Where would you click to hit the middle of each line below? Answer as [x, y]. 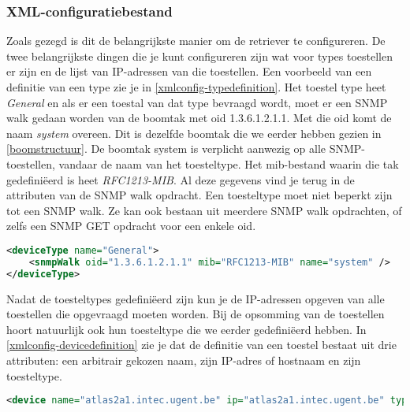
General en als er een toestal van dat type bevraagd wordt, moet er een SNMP [197, 102]
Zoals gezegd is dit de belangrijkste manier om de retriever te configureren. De [196, 41]
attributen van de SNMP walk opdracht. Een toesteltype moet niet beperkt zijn [199, 195]
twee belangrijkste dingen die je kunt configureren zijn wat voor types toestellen [199, 56]
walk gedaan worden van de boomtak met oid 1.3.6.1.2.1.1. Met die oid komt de [199, 118]
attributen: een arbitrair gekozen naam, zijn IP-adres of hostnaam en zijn [184, 360]
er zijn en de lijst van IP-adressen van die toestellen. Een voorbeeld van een [189, 71]
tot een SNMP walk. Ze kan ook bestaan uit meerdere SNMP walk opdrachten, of [204, 210]
